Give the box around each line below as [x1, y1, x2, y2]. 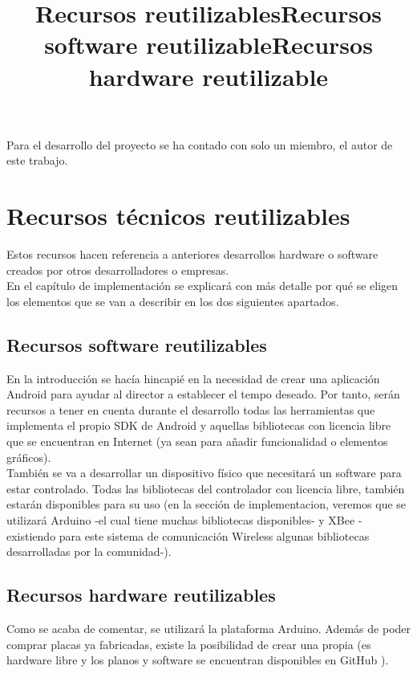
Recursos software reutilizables [6, 332, 267, 357]
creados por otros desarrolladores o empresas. [6, 261, 229, 278]
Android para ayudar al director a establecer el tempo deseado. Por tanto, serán [6, 386, 400, 402]
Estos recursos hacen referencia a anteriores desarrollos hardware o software [6, 246, 379, 263]
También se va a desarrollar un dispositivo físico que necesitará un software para [6, 464, 402, 481]
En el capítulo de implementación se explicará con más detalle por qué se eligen [6, 277, 399, 294]
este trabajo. [6, 152, 68, 169]
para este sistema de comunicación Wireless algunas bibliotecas [59, 527, 370, 544]
